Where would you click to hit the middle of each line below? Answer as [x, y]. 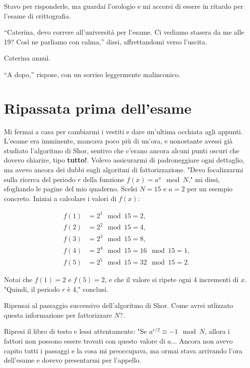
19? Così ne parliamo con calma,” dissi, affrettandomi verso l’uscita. [106, 41]
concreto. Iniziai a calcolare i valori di [60, 198]
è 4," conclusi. [88, 289]
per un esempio [210, 189]
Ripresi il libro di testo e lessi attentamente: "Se [75, 331]
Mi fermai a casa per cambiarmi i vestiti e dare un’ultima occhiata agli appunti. [124, 131]
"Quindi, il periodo [32, 289]
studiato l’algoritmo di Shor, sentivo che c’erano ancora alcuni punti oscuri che [122, 150]
